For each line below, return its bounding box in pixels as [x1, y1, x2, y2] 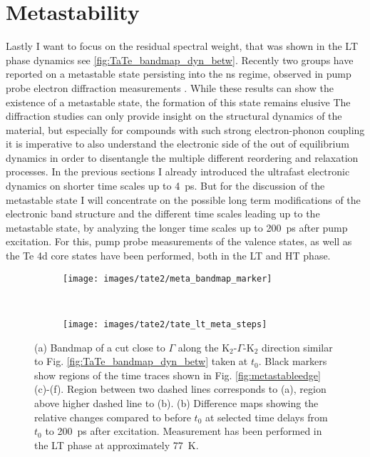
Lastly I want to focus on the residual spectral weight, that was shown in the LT [6, 38, 359, 53]
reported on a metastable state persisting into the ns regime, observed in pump [6, 66, 351, 81]
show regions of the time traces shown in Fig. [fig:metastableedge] [34, 367, 321, 382]
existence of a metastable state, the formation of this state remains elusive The [6, 94, 351, 109]
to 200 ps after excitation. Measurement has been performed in [45, 423, 322, 438]
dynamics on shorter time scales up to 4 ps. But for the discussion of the [6, 178, 325, 193]
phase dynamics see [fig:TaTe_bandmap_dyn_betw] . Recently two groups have [6, 52, 354, 67]
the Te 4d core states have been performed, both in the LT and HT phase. [6, 248, 331, 263]
